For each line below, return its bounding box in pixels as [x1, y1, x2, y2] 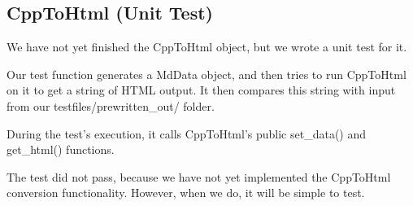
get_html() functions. [7, 141, 115, 158]
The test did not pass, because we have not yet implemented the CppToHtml [7, 168, 391, 185]
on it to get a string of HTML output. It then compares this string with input [7, 81, 396, 99]
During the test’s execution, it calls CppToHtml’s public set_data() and [7, 125, 367, 142]
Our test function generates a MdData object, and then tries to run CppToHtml [7, 65, 406, 82]
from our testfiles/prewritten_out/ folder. [7, 97, 215, 114]
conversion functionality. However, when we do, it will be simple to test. [7, 184, 365, 201]
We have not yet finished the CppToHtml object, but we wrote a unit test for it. [7, 38, 407, 55]
